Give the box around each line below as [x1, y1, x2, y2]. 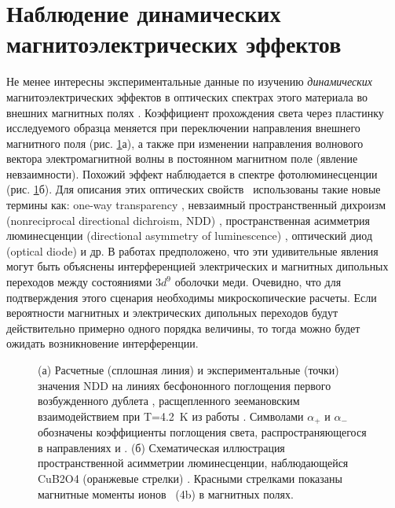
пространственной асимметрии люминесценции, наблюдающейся [38, 455, 349, 471]
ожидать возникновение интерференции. [6, 335, 199, 352]
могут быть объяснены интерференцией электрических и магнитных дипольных [6, 258, 389, 274]
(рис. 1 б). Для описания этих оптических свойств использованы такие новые [6, 181, 381, 197]
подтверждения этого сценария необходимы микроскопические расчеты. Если [6, 289, 377, 305]
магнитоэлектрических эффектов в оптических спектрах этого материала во [6, 88, 368, 105]
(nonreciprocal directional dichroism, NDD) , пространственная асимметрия [6, 212, 370, 228]
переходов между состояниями [6, 274, 152, 290]
